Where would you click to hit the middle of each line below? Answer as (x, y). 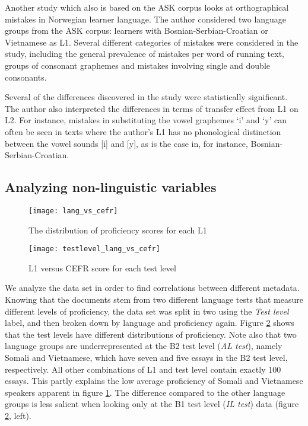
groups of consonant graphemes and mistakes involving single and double (138, 65)
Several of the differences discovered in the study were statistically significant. (146, 97)
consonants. (26, 77)
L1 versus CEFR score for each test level (102, 268)
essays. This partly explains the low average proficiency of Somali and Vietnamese (154, 381)
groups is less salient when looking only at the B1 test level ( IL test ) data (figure (152, 404)
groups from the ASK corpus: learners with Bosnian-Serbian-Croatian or (136, 31)
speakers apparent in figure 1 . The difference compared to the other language (145, 392)
